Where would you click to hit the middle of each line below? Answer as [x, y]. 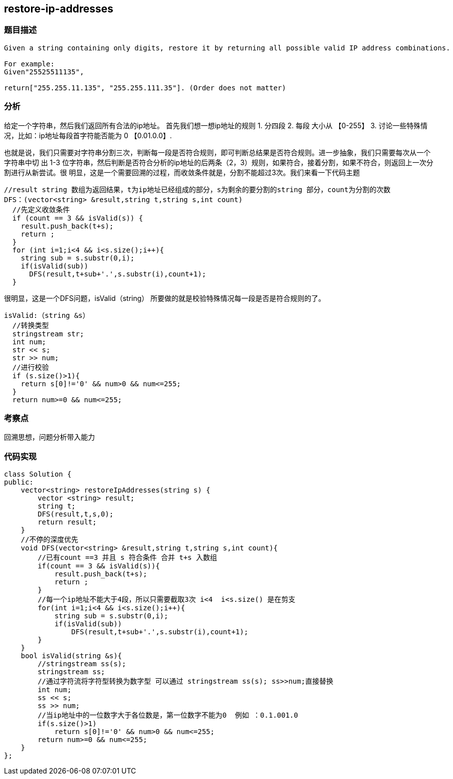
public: [19, 482]
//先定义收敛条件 [41, 209]
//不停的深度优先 [49, 540]
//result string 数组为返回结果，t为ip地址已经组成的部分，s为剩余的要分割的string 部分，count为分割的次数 [197, 189]
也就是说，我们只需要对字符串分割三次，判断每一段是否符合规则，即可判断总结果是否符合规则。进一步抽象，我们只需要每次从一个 [217, 152]
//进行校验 [30, 367]
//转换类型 [30, 325]
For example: [29, 64]
